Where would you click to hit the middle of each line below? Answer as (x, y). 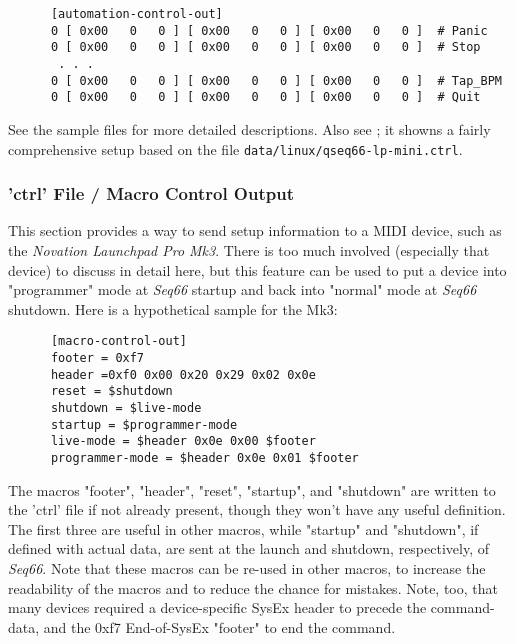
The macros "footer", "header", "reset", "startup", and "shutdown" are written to (252, 489)
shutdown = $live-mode (126, 408)
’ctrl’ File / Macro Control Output (151, 193)
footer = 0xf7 (97, 358)
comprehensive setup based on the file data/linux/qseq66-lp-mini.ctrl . (235, 148)
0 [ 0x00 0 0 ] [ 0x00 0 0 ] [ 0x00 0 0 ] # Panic (269, 30)
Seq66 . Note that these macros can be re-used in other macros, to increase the (247, 568)
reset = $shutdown (111, 391)
